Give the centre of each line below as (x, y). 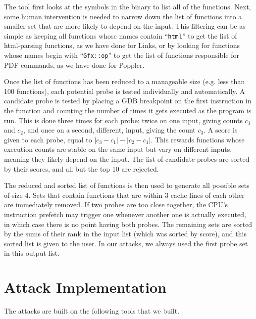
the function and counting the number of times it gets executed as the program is (128, 111)
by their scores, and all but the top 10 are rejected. (81, 168)
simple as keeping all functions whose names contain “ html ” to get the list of (121, 35)
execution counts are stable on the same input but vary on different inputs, (118, 149)
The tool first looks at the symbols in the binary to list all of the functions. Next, (128, 6)
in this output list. (32, 253)
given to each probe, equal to (48, 139)
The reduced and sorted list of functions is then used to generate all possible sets (127, 185)
